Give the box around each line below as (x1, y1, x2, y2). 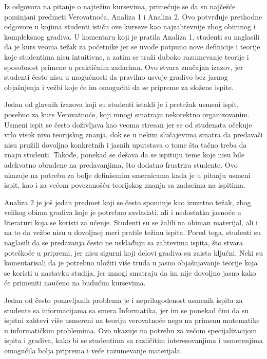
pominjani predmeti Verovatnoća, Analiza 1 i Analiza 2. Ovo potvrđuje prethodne (4, 11, 262, 22)
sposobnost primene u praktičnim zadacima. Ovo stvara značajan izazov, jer (4, 61, 243, 72)
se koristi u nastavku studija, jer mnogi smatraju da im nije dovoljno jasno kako (4, 267, 256, 278)
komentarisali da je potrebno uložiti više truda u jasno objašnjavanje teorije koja (4, 257, 258, 268)
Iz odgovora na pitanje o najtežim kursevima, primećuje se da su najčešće (4, 1, 236, 11)
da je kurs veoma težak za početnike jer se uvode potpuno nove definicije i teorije (4, 41, 260, 52)
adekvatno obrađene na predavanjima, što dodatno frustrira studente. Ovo (4, 159, 238, 170)
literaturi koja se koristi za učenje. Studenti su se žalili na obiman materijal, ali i (4, 217, 258, 227)
